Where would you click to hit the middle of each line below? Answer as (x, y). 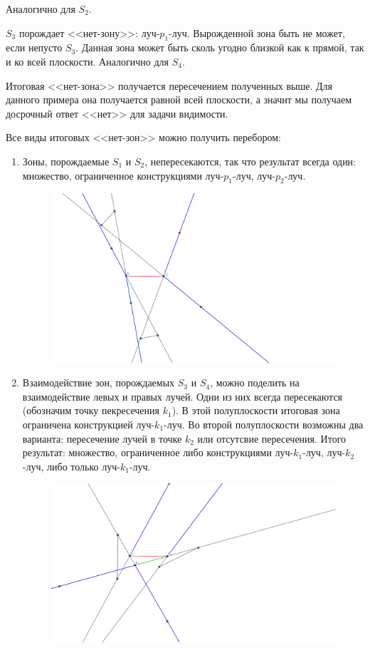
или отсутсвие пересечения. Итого (272, 438)
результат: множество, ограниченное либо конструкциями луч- (158, 452)
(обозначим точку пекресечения (91, 410)
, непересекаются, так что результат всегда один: (250, 161)
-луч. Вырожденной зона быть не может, (257, 32)
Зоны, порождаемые (66, 161)
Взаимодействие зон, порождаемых (99, 382)
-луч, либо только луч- (71, 466)
